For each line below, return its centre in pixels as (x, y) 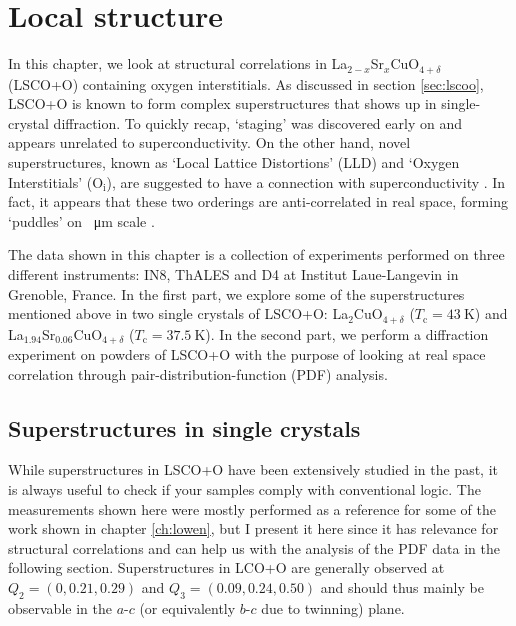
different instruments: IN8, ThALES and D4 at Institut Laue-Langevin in (233, 273)
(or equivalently (187, 607)
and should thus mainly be (402, 586)
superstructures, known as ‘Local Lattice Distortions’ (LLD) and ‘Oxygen (234, 161)
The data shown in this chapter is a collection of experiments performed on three (256, 254)
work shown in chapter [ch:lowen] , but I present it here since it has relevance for (253, 528)
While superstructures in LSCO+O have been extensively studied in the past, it (253, 469)
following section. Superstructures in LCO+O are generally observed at (226, 567)
